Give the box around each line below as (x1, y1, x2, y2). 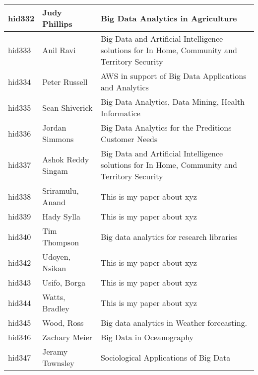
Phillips (42, 18, 72, 29)
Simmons (42, 133, 74, 145)
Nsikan (42, 262, 66, 274)
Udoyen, (42, 251, 71, 262)
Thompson (42, 236, 79, 248)
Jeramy (42, 346, 68, 357)
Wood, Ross (42, 317, 84, 328)
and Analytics (100, 81, 149, 93)
